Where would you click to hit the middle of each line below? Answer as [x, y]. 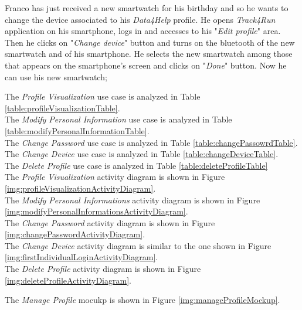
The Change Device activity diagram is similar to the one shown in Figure [138, 245]
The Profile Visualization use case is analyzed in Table [103, 96]
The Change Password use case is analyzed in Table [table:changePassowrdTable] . [151, 142]
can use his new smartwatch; [56, 76]
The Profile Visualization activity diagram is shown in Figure [115, 177]
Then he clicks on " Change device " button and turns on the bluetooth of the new [150, 42]
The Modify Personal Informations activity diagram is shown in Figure [133, 200]
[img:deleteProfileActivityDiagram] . [68, 280]
